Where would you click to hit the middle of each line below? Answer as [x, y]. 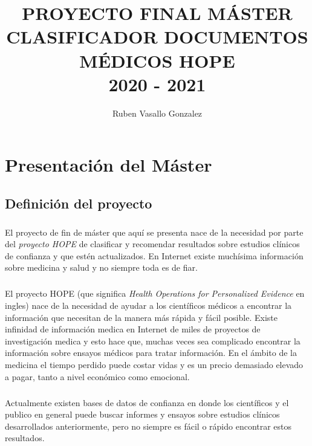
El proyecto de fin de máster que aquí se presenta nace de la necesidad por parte [154, 232]
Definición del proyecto [79, 203]
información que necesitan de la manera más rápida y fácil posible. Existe [141, 317]
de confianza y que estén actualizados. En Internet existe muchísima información [154, 255]
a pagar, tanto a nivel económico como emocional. [97, 376]
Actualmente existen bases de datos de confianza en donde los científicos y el [147, 402]
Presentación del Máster [109, 165]
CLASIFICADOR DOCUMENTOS [157, 37]
